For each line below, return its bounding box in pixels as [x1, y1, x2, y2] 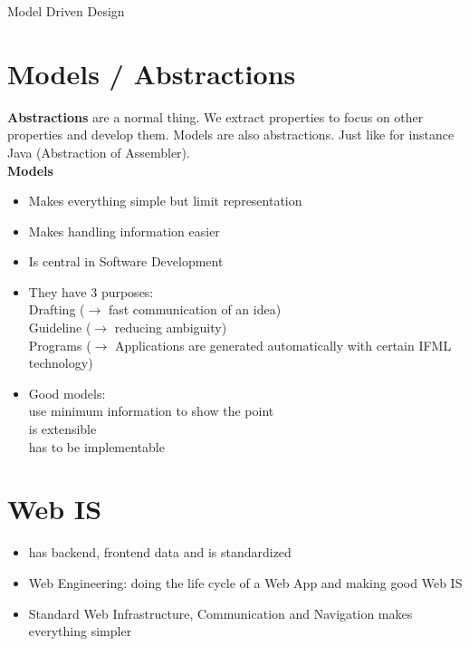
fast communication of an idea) [108, 300, 282, 319]
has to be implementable [28, 437, 165, 456]
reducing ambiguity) [114, 318, 227, 337]
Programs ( [28, 335, 91, 354]
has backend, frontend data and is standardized [28, 543, 292, 562]
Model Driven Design [7, 2, 125, 20]
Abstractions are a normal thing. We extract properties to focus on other [7, 107, 424, 126]
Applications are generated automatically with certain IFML [114, 335, 452, 354]
